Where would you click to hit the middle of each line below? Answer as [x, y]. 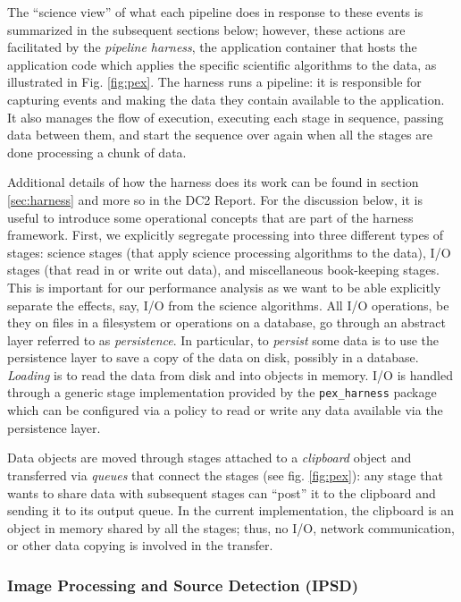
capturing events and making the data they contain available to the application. [226, 99]
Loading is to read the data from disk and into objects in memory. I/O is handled [230, 374]
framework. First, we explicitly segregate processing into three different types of [226, 235]
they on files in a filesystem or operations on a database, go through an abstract [227, 322]
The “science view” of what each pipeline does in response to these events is [215, 12]
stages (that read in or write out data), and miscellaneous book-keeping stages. [223, 270]
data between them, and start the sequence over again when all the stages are [220, 135]
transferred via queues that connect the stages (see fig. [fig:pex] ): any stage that [225, 475]
